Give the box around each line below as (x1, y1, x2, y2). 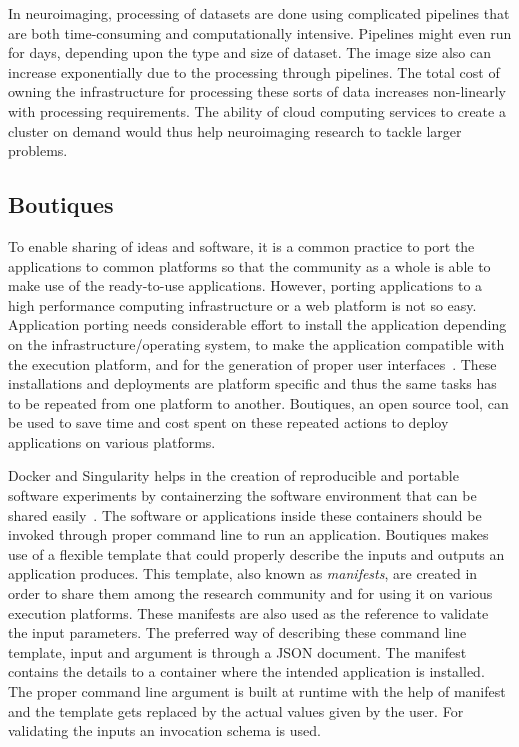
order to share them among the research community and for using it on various (8, 583, 493, 604)
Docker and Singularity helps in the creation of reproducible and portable (8, 465, 459, 486)
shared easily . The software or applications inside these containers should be (8, 504, 482, 525)
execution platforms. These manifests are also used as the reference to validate (8, 602, 489, 623)
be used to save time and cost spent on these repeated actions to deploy (8, 412, 449, 433)
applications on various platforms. (8, 431, 216, 452)
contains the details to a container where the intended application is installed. (8, 661, 485, 682)
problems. (8, 140, 68, 161)
